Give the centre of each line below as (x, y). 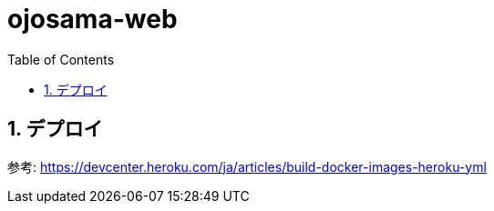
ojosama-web (93, 19)
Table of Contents (61, 59)
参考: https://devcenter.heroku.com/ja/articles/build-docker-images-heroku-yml (247, 166)
